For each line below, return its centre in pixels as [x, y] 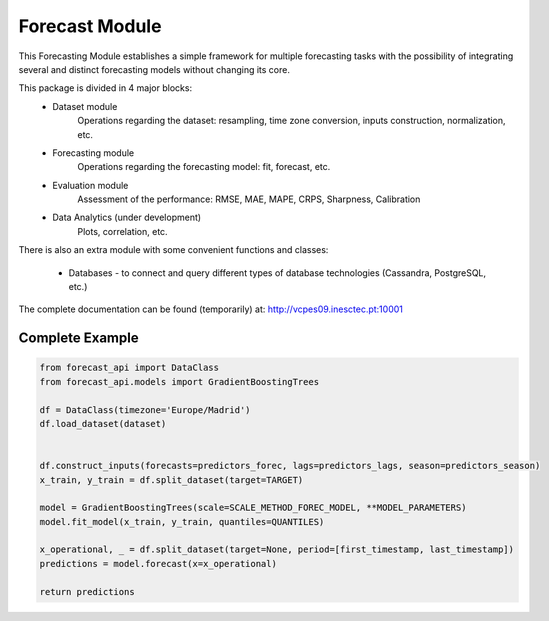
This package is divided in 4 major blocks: [105, 88]
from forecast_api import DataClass [129, 368]
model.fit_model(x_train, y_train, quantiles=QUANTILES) [182, 521]
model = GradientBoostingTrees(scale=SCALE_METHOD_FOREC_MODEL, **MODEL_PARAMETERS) [253, 508]
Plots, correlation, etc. [123, 231]
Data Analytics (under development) [127, 217]
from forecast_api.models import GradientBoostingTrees [179, 381]
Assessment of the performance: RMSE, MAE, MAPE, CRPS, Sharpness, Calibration [249, 199]
